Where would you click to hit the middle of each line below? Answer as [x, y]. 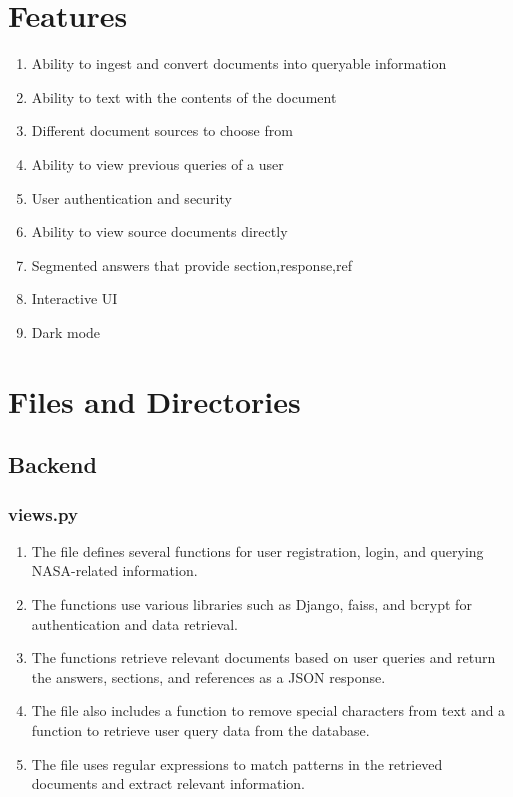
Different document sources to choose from [162, 130]
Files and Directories [154, 400]
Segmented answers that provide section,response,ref [191, 264]
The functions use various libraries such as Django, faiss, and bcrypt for [251, 604]
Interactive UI [74, 298]
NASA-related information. [114, 570]
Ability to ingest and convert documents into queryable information [239, 63]
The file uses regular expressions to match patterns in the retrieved [237, 763]
